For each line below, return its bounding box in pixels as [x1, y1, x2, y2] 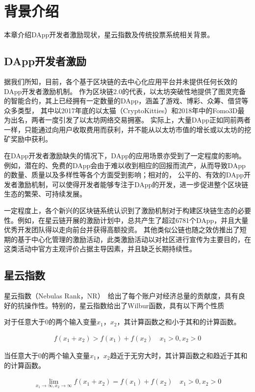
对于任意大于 [4, 317, 45, 327]
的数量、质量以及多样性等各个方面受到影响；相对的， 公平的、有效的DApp [4, 170, 244, 180]
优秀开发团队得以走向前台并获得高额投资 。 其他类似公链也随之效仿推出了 [4, 224, 240, 235]
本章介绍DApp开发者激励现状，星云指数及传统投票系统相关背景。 [4, 29, 214, 40]
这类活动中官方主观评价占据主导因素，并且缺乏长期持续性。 [4, 244, 196, 254]
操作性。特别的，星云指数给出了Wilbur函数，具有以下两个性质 [24, 300, 225, 310]
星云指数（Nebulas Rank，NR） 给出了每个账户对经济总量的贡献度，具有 [4, 291, 238, 301]
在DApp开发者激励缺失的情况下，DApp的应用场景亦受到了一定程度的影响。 [4, 150, 246, 161]
